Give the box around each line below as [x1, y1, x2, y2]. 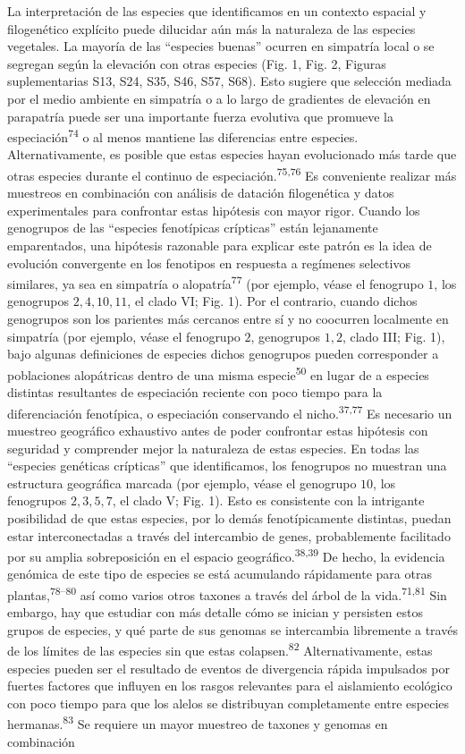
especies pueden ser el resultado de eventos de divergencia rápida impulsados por [7, 658, 450, 677]
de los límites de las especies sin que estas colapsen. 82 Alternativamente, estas [7, 639, 433, 660]
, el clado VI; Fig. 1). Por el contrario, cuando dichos [127, 292, 418, 310]
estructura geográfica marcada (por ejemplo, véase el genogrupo [7, 473, 357, 492]
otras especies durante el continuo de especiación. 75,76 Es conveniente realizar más [7, 164, 457, 184]
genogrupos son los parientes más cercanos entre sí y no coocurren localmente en [7, 309, 449, 328]
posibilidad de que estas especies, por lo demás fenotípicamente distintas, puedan [7, 508, 452, 527]
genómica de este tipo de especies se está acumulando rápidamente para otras [7, 564, 432, 583]
